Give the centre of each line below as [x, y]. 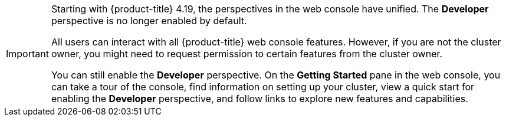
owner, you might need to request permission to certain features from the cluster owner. [247, 54]
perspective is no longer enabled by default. [149, 21]
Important [27, 54]
